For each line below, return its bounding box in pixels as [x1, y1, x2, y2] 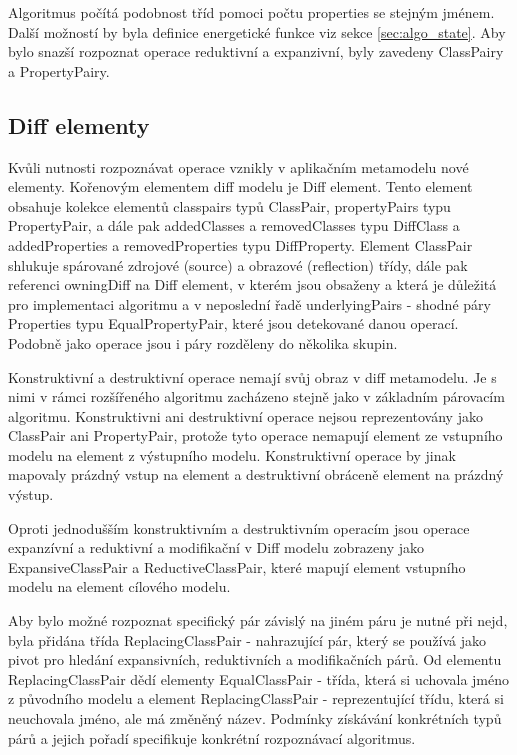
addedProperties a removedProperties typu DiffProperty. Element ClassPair [8, 234, 473, 255]
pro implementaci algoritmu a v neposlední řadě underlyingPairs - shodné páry [8, 293, 491, 314]
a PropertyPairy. [8, 60, 110, 81]
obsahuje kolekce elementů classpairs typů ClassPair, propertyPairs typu [8, 195, 451, 216]
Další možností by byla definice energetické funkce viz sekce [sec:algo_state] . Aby [8, 21, 506, 42]
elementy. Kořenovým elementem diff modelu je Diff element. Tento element [8, 176, 473, 197]
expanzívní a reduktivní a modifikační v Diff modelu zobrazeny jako [8, 537, 425, 558]
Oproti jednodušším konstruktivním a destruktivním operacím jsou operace [8, 517, 470, 538]
